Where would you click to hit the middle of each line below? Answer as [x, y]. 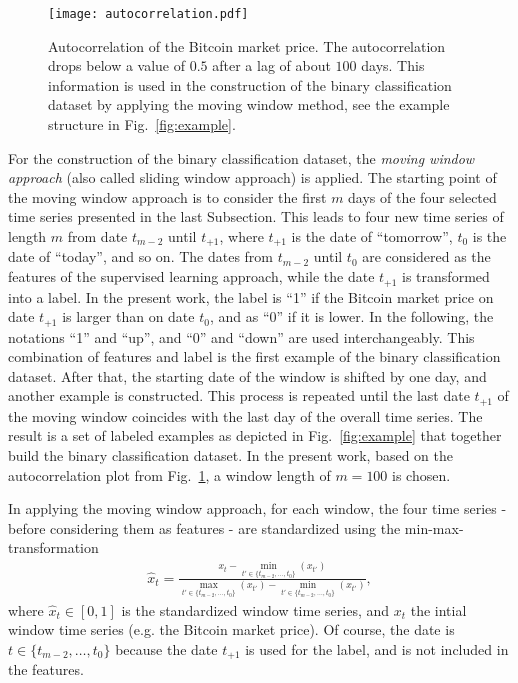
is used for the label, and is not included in [377, 648]
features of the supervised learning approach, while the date [191, 276]
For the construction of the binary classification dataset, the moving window [241, 157]
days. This [393, 65]
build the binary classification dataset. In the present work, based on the [231, 454]
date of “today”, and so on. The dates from [141, 256]
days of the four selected [422, 196]
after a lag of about [271, 65]
